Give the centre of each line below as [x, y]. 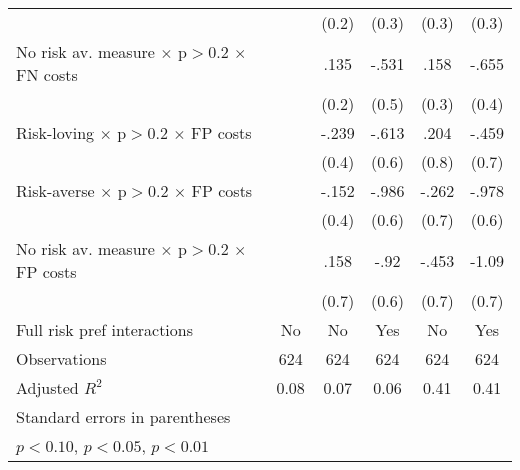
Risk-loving [55, 132]
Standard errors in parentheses [123, 416]
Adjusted [47, 387]
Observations [61, 358]
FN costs [47, 74]
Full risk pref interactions [105, 329]
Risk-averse [55, 190]
